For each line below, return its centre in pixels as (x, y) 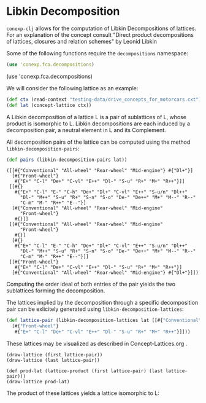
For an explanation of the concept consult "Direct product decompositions (100, 34)
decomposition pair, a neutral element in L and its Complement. (86, 130)
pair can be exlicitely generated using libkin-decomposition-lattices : (95, 309)
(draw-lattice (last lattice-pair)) (53, 361)
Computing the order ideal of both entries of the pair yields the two (91, 284)
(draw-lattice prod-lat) (38, 382)
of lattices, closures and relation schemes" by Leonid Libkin (82, 41)
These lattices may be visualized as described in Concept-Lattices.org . (97, 344)
